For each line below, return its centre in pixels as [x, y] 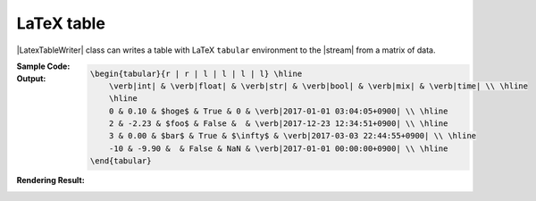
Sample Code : [43, 66]
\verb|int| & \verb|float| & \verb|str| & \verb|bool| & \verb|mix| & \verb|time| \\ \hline [318, 86]
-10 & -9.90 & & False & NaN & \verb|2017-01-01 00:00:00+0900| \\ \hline [278, 148]
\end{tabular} [121, 161]
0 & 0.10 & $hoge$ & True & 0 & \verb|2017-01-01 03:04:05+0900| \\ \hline [278, 111]
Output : [31, 79]
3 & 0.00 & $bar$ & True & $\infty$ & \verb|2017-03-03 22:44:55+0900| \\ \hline [293, 136]
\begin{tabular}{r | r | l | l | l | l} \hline [196, 73]
